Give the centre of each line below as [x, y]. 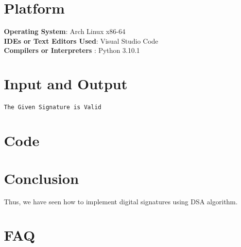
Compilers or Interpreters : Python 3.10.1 [72, 50]
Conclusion [42, 178]
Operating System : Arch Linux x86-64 [65, 31]
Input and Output [66, 84]
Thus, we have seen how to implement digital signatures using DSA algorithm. [121, 202]
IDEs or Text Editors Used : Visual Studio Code [81, 41]
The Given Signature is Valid [53, 107]
